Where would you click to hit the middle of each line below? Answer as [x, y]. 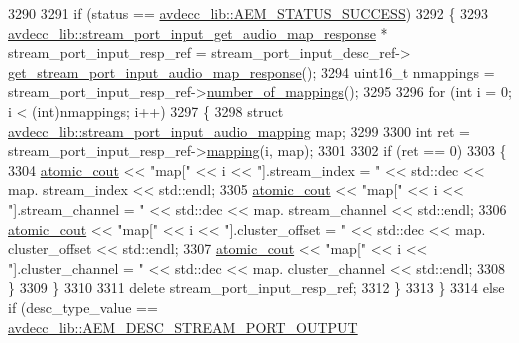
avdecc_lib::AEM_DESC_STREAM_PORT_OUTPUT [183, 326]
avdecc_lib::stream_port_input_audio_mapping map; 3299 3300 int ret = [239, 130]
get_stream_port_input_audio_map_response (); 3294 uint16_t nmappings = [251, 71]
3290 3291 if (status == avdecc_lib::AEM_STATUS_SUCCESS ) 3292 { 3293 [248, 13]
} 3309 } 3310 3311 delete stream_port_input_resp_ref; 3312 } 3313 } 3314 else [256, 287]
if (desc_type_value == [83, 306]
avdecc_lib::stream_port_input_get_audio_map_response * [198, 32]
